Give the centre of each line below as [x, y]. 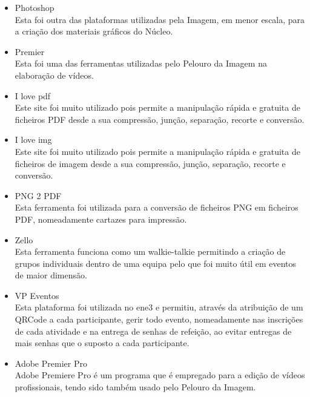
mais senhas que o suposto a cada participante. [102, 343]
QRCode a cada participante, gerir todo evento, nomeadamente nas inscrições [159, 319]
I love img [33, 139]
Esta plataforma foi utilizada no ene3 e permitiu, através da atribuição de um [159, 307]
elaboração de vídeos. [54, 75]
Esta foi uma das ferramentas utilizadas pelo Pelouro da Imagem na [141, 63]
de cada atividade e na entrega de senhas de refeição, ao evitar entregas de [153, 331]
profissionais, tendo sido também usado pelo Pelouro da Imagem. [135, 387]
